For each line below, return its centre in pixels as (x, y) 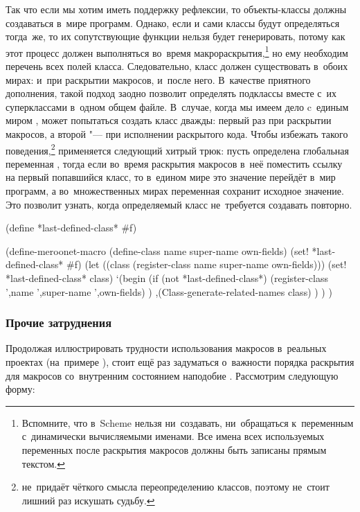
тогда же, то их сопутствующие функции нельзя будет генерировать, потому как (175, 36)
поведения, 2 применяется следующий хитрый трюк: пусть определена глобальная (177, 149)
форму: (20, 389)
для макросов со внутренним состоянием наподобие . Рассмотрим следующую (172, 375)
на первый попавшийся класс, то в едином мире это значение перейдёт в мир (171, 177)
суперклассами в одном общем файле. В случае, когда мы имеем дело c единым (177, 106)
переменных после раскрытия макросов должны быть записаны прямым (174, 449)
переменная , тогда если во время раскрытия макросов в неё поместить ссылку (174, 163)
